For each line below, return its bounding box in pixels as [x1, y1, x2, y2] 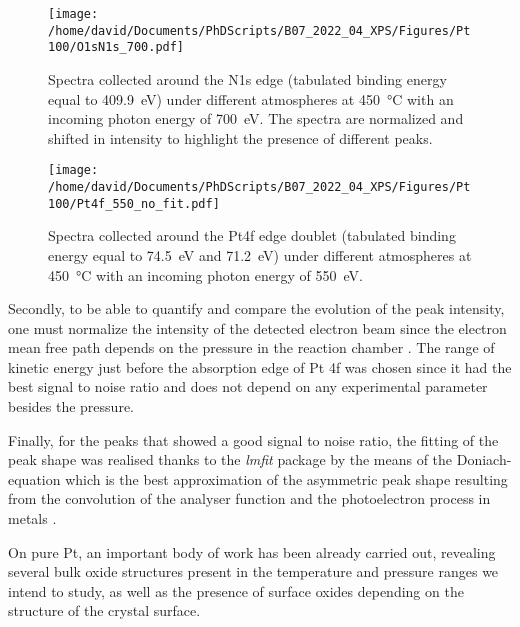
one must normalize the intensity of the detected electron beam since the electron [8, 317, 507, 338]
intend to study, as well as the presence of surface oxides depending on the [8, 580, 464, 601]
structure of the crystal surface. [8, 600, 201, 621]
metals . [8, 508, 57, 529]
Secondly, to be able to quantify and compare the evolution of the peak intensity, [8, 298, 505, 319]
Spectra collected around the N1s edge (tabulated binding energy [48, 68, 447, 89]
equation [8, 468, 61, 489]
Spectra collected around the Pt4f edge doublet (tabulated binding [48, 225, 456, 246]
